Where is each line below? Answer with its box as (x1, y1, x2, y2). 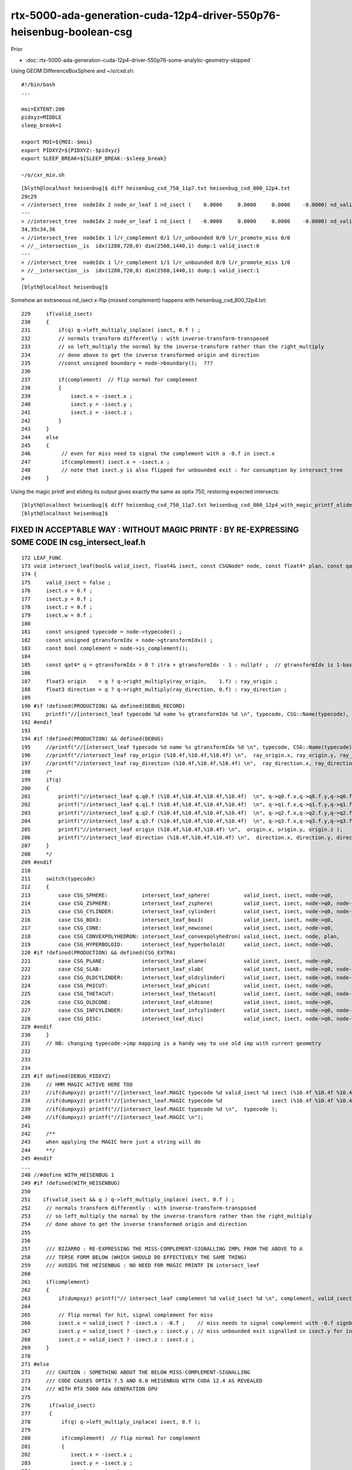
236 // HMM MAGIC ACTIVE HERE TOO (21, 1081, 133, 1088)
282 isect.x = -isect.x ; (21, 1451, 133, 1458)
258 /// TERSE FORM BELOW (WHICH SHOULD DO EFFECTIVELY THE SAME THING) (21, 1254, 248, 1261)
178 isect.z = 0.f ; (21, 604, 93, 610)
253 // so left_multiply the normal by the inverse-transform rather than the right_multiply (21, 1212, 312, 1220)
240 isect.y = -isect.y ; (21, 400, 133, 407)
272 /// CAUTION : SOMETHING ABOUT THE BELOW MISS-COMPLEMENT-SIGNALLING (21, 1369, 251, 1376)
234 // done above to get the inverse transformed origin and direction (21, 352, 260, 358)
